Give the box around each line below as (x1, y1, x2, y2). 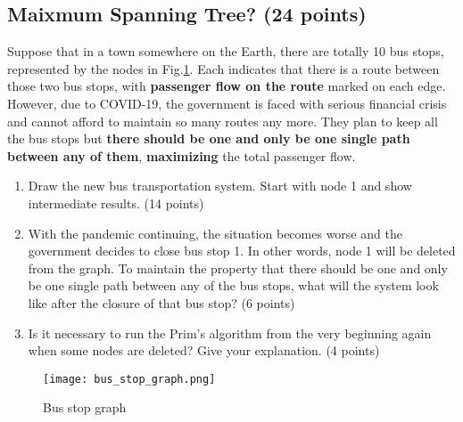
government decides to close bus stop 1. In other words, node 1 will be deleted (28, 241, 456, 260)
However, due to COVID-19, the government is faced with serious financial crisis (7, 93, 447, 112)
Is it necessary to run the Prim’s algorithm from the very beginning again (28, 323, 432, 342)
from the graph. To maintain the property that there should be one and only (28, 258, 448, 277)
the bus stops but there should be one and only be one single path (7, 129, 410, 148)
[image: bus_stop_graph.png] (43, 372, 216, 385)
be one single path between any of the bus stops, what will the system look (28, 276, 439, 295)
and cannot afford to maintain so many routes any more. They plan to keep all (7, 111, 438, 130)
